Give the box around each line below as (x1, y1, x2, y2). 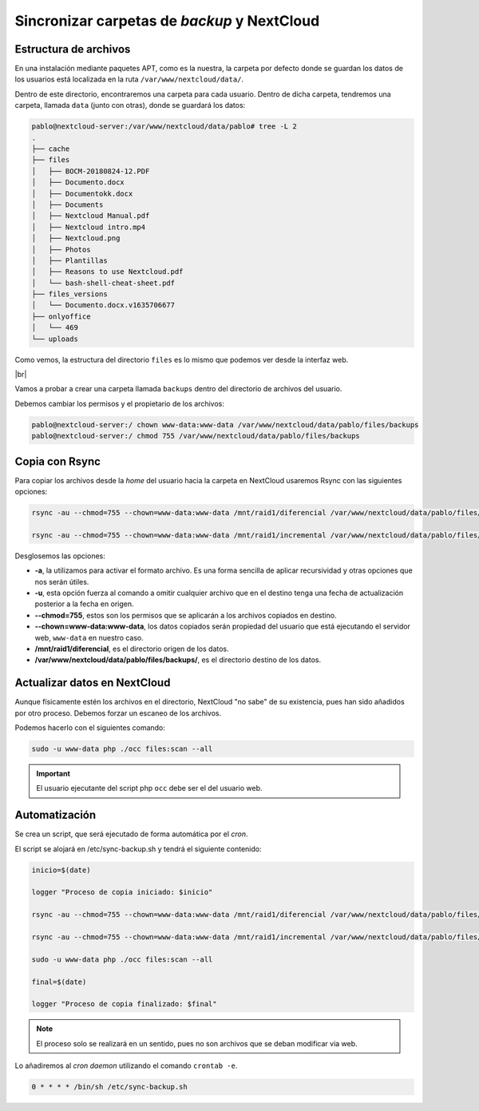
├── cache (31, 145, 70, 153)
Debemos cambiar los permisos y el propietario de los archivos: (14, 399, 225, 408)
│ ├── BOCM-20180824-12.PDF (31, 166, 150, 176)
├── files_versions (31, 290, 108, 299)
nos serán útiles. (34, 577, 89, 586)
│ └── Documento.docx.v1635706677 (31, 300, 176, 310)
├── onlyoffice (31, 311, 91, 321)
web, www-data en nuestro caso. (34, 633, 144, 642)
